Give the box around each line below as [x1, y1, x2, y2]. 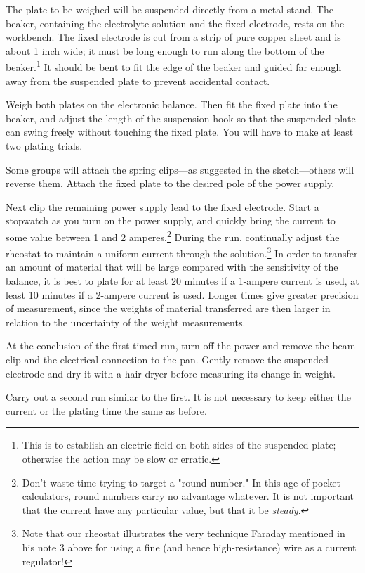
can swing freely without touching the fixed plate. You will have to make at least [6, 124, 354, 139]
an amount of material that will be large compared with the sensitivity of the [6, 259, 338, 274]
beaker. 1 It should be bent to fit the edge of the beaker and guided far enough [6, 58, 342, 75]
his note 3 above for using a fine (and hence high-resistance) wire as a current [22, 539, 357, 554]
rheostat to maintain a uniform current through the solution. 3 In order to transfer [6, 244, 358, 260]
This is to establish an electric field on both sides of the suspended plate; [22, 437, 336, 452]
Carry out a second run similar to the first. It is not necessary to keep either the [6, 389, 351, 404]
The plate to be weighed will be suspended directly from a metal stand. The [6, 2, 333, 16]
